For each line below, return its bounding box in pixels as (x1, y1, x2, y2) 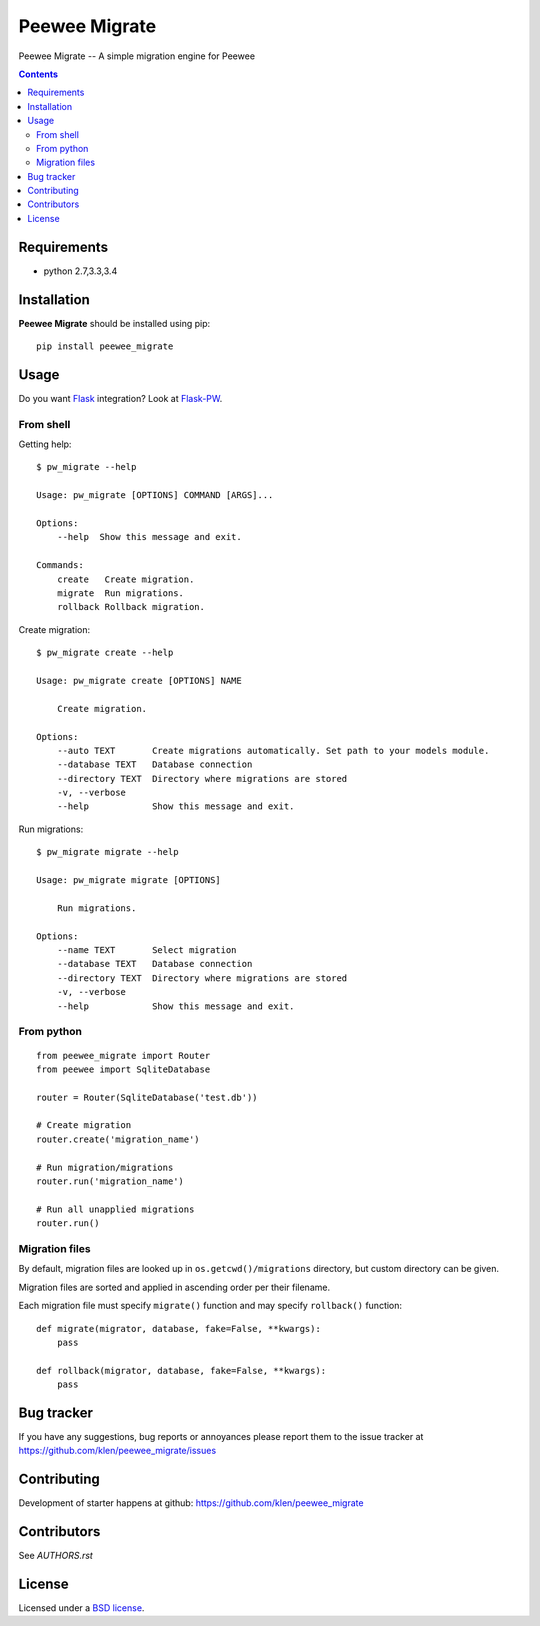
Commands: (36, 560, 84, 571)
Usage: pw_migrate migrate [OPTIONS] (36, 875, 222, 886)
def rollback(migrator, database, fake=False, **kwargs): (36, 1365, 327, 1376)
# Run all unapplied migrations (36, 1203, 195, 1215)
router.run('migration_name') (36, 1176, 185, 1187)
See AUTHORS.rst (18, 1550, 94, 1562)
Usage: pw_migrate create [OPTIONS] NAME (36, 675, 242, 686)
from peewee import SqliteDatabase (36, 1063, 211, 1075)
